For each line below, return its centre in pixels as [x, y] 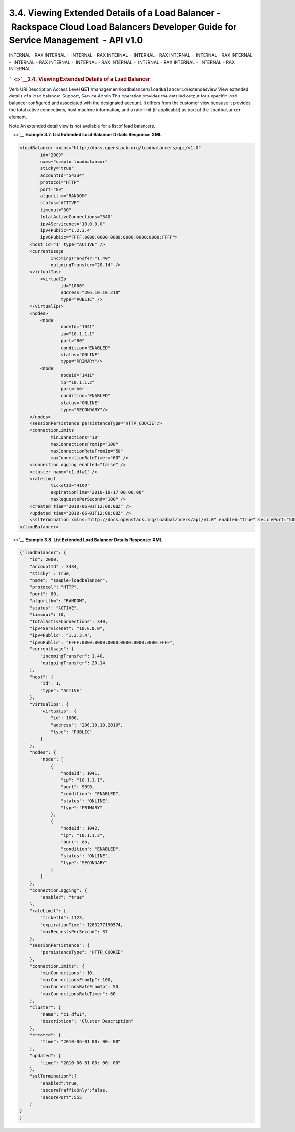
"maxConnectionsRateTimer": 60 [78, 994]
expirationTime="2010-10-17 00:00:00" [97, 492]
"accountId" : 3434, [55, 566]
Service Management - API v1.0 [76, 41]
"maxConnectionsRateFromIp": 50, [80, 987]
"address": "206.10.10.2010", [87, 725]
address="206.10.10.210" [91, 292]
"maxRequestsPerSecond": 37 [74, 932]
